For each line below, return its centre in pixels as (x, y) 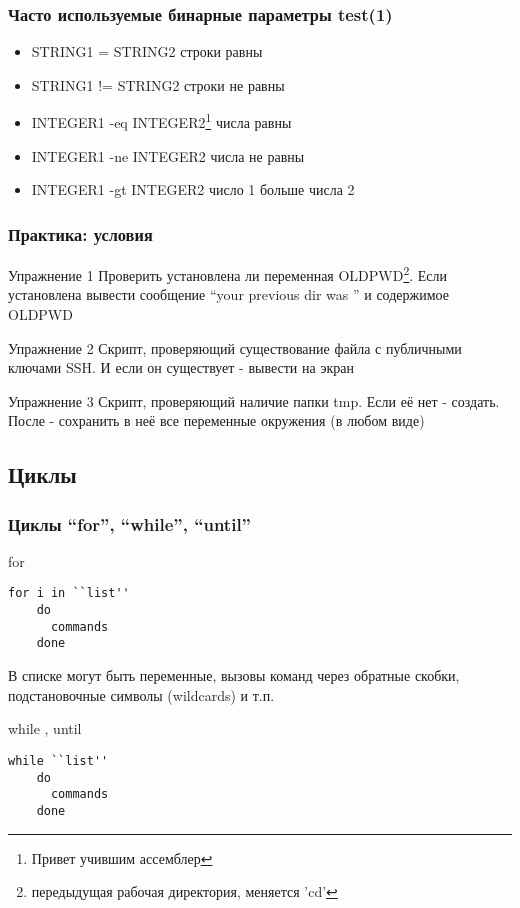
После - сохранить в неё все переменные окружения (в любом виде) (216, 420)
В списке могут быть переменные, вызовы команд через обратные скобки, (234, 675)
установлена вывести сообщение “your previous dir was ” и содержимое (228, 294)
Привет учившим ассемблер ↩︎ (122, 857)
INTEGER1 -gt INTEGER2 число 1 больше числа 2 (193, 189)
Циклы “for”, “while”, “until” (129, 523)
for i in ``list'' (69, 593)
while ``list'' (58, 760)
